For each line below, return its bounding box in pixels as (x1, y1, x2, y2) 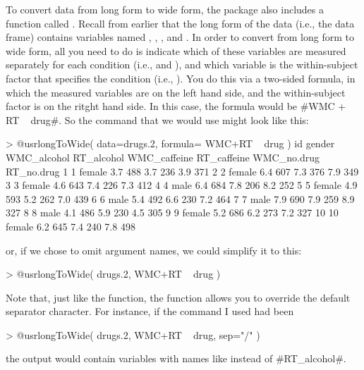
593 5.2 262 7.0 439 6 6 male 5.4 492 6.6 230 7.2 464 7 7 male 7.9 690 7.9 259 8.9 (6, 191, 355, 206)
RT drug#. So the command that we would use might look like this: (6, 112, 309, 127)
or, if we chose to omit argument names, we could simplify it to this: (6, 242, 302, 257)
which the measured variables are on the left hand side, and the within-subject (6, 85, 346, 99)
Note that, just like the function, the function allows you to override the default (6, 290, 351, 304)
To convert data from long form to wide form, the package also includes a (6, 2, 324, 16)
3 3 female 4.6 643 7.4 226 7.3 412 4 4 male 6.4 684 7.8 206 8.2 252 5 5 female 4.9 (6, 178, 358, 192)
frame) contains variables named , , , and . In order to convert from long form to (6, 30, 354, 44)
